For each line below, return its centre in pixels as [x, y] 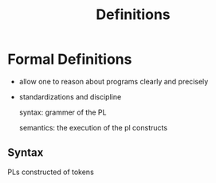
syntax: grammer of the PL [63, 112]
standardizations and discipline [70, 96]
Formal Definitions [70, 59]
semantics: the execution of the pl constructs [93, 127]
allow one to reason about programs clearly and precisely [114, 81]
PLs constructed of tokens [51, 172]
